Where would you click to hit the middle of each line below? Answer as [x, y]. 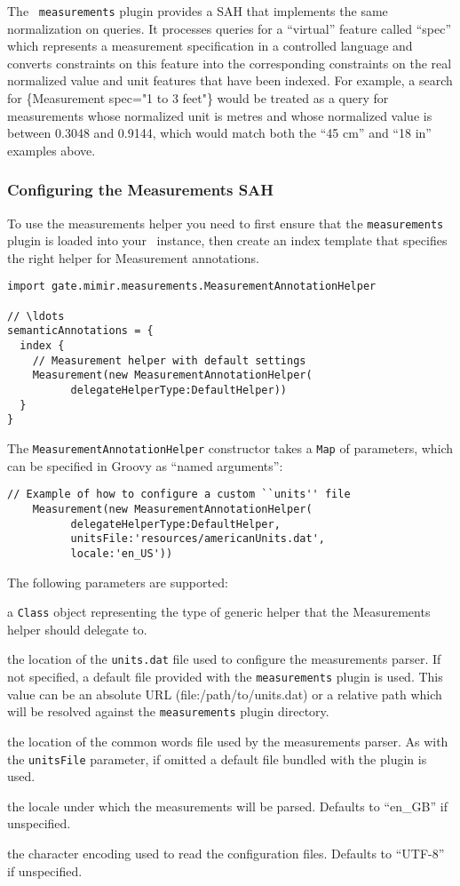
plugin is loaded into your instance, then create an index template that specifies [227, 240]
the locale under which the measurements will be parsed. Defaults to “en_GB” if [227, 806]
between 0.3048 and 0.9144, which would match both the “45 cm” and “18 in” [219, 133]
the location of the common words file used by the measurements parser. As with [228, 741]
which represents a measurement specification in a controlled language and [210, 46]
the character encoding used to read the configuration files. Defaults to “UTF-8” [226, 853]
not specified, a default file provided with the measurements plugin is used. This [225, 677]
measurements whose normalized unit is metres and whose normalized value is [220, 115]
